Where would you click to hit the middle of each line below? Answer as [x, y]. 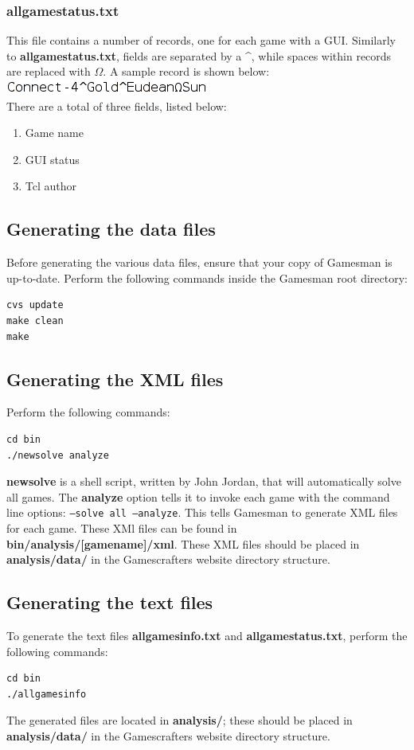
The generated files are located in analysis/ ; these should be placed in [180, 720]
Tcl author [51, 186]
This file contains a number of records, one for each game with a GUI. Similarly [201, 40]
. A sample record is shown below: [186, 71]
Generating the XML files [115, 379]
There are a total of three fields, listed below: [117, 105]
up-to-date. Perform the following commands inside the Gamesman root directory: [207, 277]
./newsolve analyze [58, 455]
